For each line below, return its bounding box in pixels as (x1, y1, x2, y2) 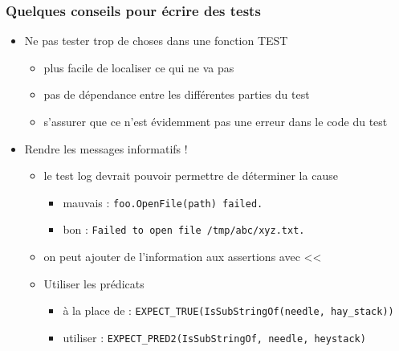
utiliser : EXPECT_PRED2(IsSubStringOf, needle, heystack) (63, 329, 366, 345)
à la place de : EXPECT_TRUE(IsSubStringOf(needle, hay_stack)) (63, 302, 394, 319)
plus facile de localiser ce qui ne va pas (43, 59, 234, 76)
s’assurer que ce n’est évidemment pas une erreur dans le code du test (43, 113, 388, 129)
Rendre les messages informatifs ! (24, 140, 188, 157)
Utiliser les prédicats (43, 275, 145, 292)
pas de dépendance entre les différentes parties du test (43, 86, 310, 103)
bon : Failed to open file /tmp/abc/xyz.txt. (63, 221, 305, 238)
